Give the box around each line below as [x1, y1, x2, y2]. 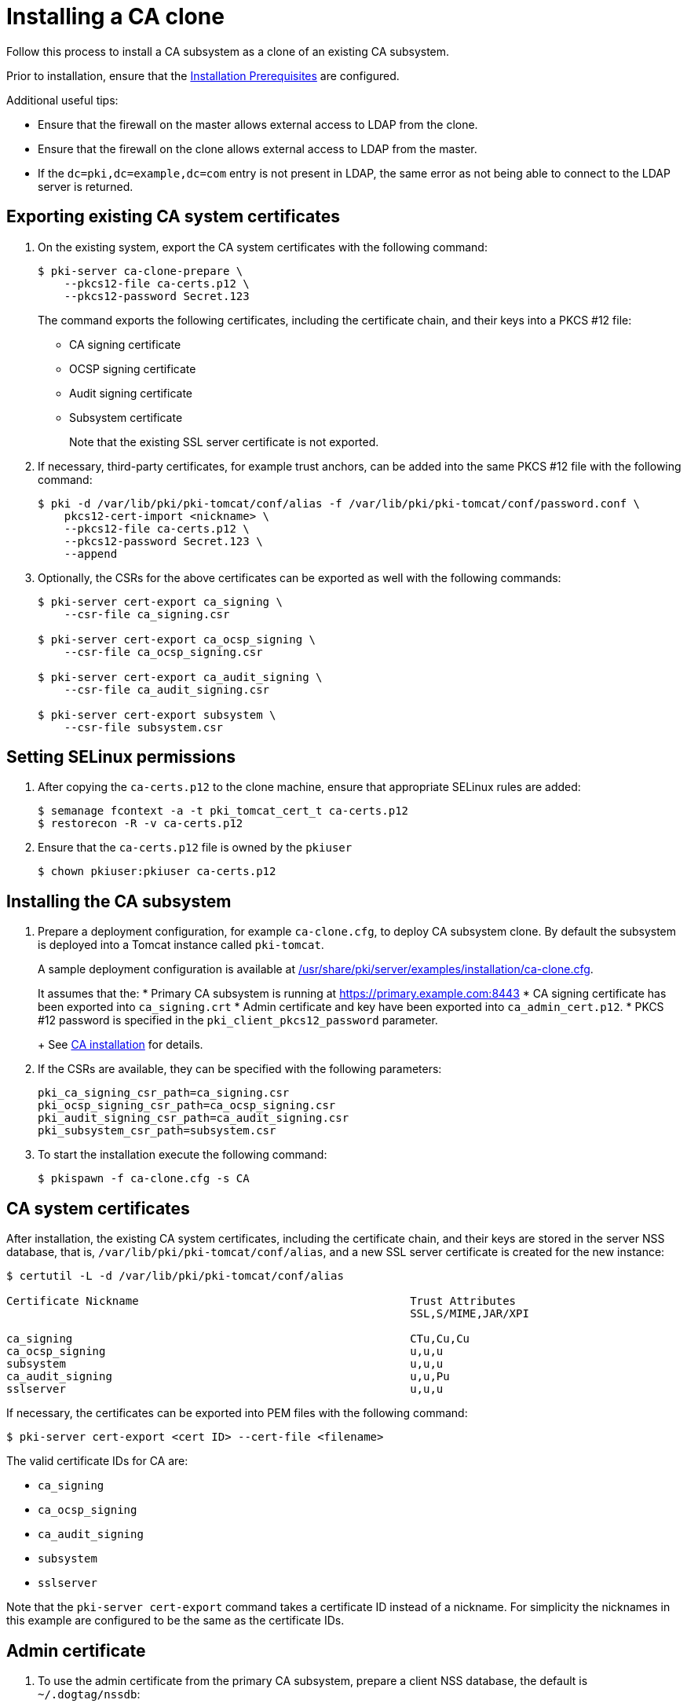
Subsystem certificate [69, 410, 183, 424]
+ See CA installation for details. [38, 1038, 203, 1052]
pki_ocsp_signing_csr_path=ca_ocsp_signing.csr [38, 1099, 336, 1112]
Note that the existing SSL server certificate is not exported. [69, 434, 379, 449]
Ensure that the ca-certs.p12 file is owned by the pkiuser [38, 841, 353, 855]
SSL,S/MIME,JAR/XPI [410, 1307, 529, 1321]
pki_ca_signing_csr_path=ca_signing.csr [38, 1086, 290, 1100]
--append [64, 547, 118, 560]
